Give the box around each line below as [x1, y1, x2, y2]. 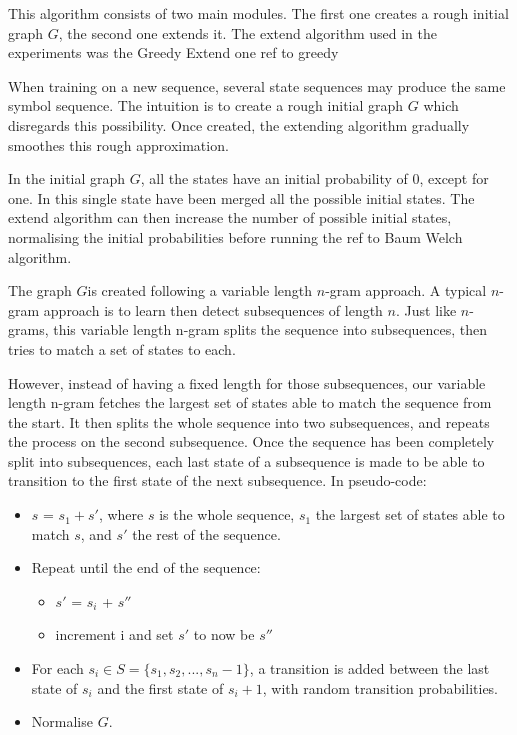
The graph [8, 280, 72, 301]
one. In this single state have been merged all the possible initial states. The [8, 187, 475, 208]
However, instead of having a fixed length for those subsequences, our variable [8, 372, 486, 393]
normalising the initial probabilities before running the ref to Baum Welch [8, 226, 463, 247]
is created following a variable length [87, 280, 313, 301]
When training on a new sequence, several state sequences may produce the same [8, 75, 506, 96]
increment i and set [55, 624, 174, 645]
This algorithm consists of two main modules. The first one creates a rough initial [8, 3, 509, 23]
